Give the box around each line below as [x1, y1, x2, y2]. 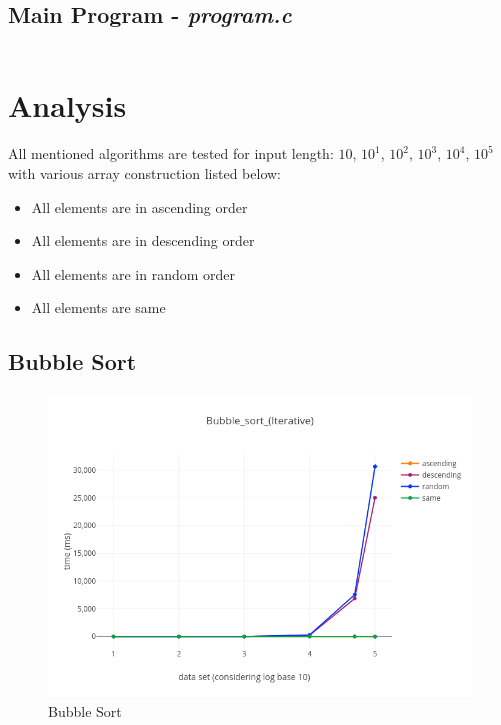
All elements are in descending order [31, 230, 255, 251]
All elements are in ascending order [31, 196, 248, 217]
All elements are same [31, 297, 166, 318]
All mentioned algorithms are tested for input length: [8, 143, 334, 164]
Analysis [8, 85, 127, 126]
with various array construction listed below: [8, 162, 282, 183]
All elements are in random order [31, 263, 236, 284]
